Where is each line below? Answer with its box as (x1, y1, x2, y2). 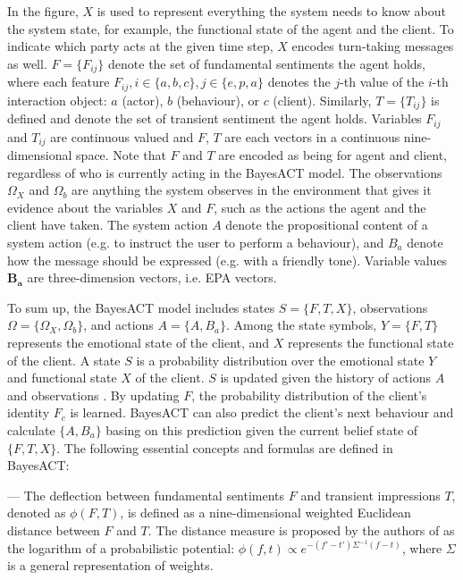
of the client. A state (7, 350, 121, 369)
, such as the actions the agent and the (214, 198, 426, 216)
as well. (7, 54, 47, 72)
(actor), (122, 90, 164, 109)
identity (7, 403, 50, 422)
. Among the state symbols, (226, 315, 377, 334)
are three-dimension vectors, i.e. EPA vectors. (27, 268, 277, 287)
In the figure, (7, 2, 79, 20)
